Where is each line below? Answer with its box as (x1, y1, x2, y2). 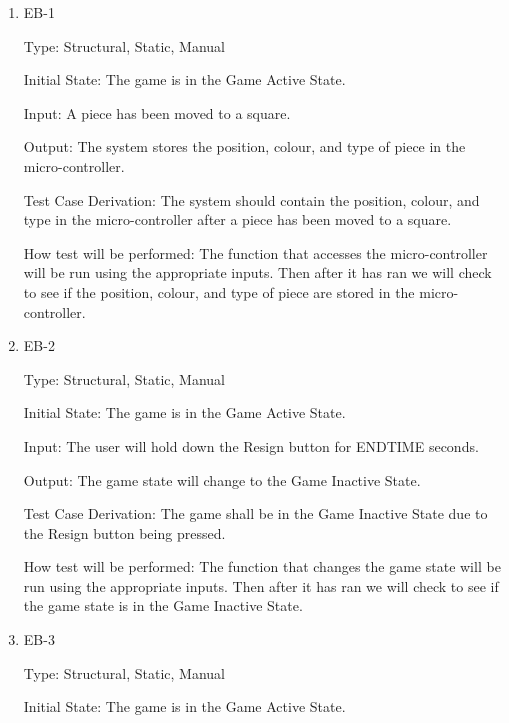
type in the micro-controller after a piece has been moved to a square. (23, 209, 452, 230)
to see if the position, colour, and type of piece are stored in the (23, 281, 415, 302)
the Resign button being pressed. (23, 522, 226, 543)
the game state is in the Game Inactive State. (23, 595, 303, 616)
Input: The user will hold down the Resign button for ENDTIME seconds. (23, 435, 479, 456)
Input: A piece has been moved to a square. (23, 102, 291, 123)
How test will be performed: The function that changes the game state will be (23, 556, 501, 577)
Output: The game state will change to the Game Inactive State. (23, 469, 421, 490)
